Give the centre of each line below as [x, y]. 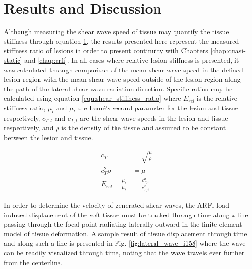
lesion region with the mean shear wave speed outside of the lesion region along [122, 79]
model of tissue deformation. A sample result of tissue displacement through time [126, 233]
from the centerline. [33, 262]
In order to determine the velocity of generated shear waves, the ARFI [109, 205]
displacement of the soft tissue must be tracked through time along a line [139, 214]
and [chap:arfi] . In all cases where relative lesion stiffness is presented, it [132, 60]
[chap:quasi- [228, 50]
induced [16, 214]
